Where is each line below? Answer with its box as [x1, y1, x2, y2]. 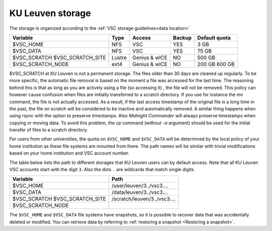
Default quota [197, 34, 231, 41]
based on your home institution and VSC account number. [9, 150, 129, 156]
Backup [173, 34, 192, 41]
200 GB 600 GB [197, 60, 235, 67]
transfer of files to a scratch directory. [9, 127, 88, 133]
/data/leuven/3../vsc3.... [111, 189, 169, 196]
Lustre [111, 54, 127, 61]
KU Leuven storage [9, 8, 91, 19]
